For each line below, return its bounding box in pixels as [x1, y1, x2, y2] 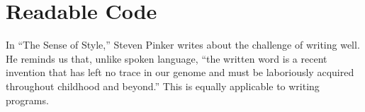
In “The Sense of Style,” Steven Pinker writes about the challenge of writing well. [6, 37, 360, 52]
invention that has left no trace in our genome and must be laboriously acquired [6, 65, 354, 80]
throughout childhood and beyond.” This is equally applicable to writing [6, 78, 320, 93]
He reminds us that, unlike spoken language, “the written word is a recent [6, 51, 327, 66]
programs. [6, 92, 49, 107]
